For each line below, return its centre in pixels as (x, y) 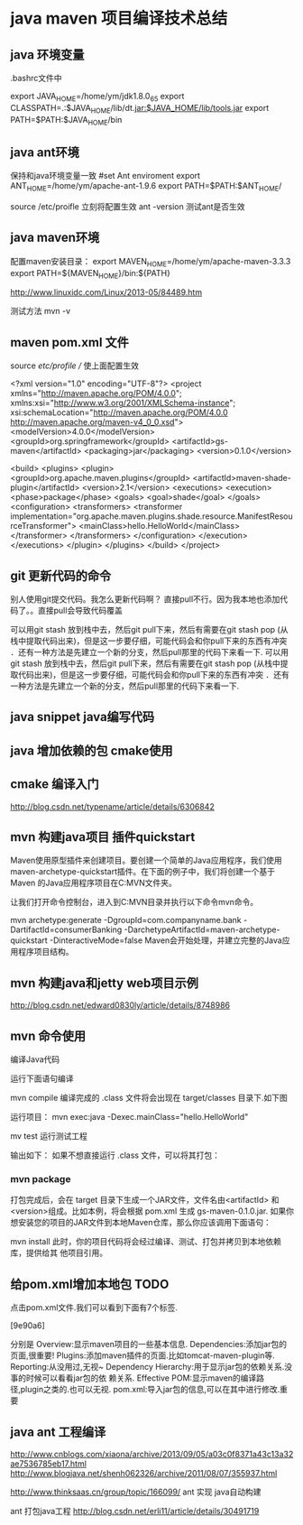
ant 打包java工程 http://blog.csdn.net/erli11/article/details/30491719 (135, 1511)
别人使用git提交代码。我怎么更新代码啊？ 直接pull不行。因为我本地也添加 (145, 599)
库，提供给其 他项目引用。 (59, 1253)
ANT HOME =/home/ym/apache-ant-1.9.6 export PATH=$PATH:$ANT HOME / (146, 187)
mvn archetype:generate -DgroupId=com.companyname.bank (126, 920)
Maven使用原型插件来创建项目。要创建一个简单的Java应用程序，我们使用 (146, 860)
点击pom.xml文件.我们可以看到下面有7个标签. (94, 1308)
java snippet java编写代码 (83, 717)
